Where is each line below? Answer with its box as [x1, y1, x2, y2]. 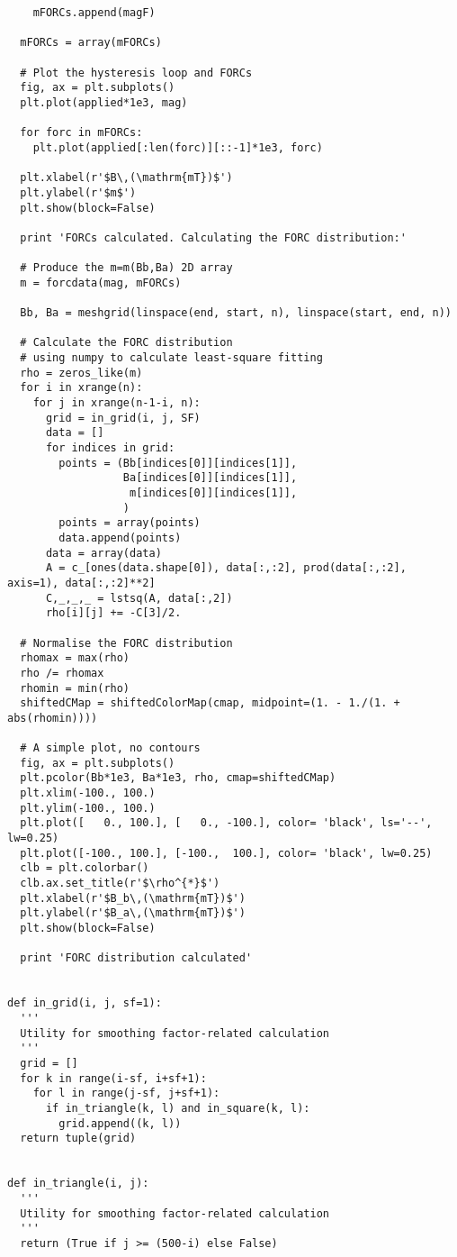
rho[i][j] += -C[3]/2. [45, 606, 182, 620]
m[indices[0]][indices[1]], [130, 487, 298, 499]
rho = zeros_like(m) [20, 366, 143, 379]
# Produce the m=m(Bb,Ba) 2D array [20, 261, 233, 275]
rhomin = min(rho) [20, 681, 130, 695]
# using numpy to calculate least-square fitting [20, 351, 323, 365]
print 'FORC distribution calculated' [20, 952, 253, 965]
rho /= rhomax [20, 666, 104, 679]
